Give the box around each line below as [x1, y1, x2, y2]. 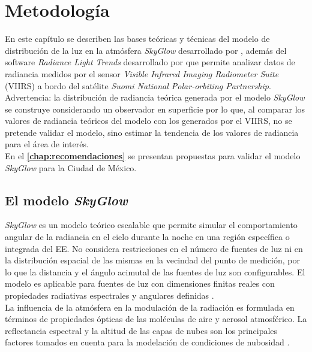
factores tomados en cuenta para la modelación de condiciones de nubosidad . [5, 336, 290, 348]
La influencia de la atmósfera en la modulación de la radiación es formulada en [5, 301, 295, 313]
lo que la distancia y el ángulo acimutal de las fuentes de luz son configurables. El [5, 265, 305, 278]
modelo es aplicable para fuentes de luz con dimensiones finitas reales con [5, 277, 275, 290]
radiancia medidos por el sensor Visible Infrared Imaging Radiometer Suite [5, 67, 279, 80]
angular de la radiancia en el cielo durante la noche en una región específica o [5, 230, 290, 243]
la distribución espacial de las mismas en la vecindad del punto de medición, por [5, 254, 301, 266]
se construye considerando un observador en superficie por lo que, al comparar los [5, 102, 305, 115]
